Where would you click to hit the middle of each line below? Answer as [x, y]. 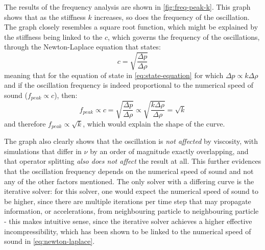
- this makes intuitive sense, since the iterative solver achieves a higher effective [128, 221]
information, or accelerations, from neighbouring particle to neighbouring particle [131, 211]
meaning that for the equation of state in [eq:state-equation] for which [114, 75]
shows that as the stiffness [45, 17]
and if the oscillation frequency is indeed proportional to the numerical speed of [129, 85]
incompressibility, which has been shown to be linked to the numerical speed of [128, 231]
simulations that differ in [43, 151]
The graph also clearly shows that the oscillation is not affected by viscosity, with [131, 141]
